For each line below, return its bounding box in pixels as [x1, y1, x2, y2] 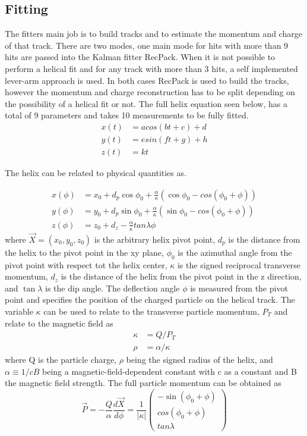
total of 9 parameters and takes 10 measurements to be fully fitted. [5, 109, 249, 121]
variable [5, 305, 33, 317]
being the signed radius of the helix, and [126, 353, 273, 366]
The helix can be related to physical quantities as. [5, 167, 186, 179]
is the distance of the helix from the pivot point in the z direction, [61, 270, 302, 283]
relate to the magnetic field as [5, 316, 113, 329]
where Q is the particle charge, [5, 353, 117, 366]
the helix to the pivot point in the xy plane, [5, 246, 164, 258]
